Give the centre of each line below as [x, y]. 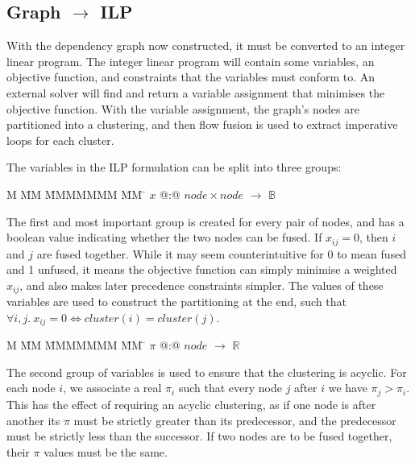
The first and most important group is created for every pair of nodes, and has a [205, 221]
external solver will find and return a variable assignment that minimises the [196, 92]
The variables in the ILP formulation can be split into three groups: [174, 167]
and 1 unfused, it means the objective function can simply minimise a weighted [202, 269]
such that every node [230, 388]
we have [348, 388]
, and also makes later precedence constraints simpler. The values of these [201, 285]
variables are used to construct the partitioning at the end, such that [177, 302]
